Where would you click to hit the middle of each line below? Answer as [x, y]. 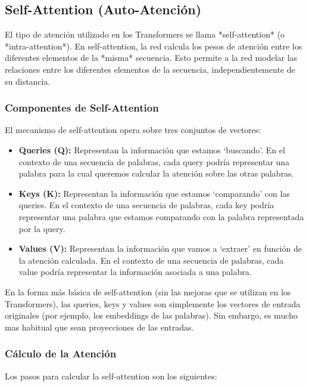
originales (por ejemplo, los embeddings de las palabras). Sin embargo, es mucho [151, 315]
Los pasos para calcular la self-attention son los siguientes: [111, 376]
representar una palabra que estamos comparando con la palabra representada [161, 216]
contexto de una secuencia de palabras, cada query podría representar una [154, 161]
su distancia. [28, 81]
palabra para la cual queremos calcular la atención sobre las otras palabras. [156, 173]
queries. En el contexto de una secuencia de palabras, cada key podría [146, 205]
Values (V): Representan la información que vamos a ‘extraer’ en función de [160, 248]
